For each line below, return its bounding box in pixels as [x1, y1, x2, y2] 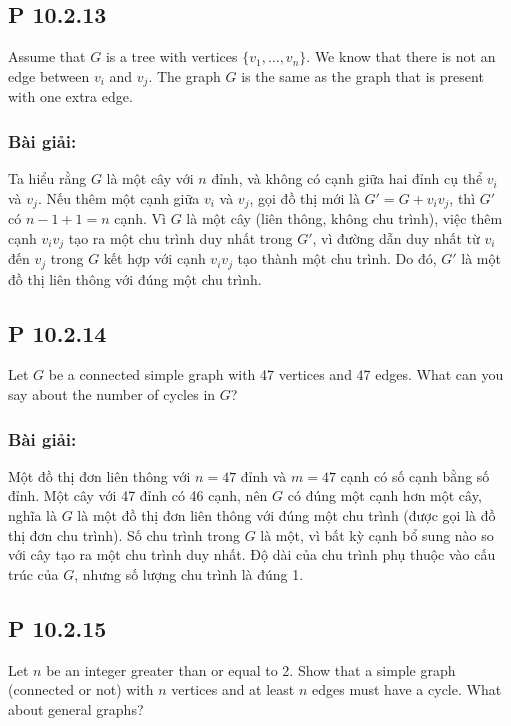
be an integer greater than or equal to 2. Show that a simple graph [46, 659, 456, 680]
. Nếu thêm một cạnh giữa [37, 187, 200, 208]
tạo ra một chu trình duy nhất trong [68, 227, 293, 248]
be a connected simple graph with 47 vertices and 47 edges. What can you [48, 364, 504, 385]
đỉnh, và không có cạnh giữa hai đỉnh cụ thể [211, 168, 483, 189]
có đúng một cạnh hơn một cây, [287, 485, 482, 506]
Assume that [8, 46, 86, 67]
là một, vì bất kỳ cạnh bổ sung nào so [260, 524, 494, 545]
